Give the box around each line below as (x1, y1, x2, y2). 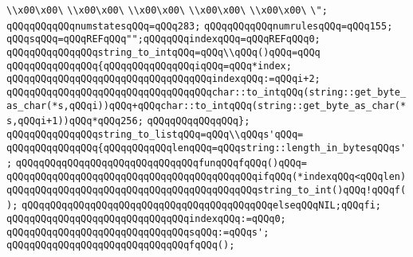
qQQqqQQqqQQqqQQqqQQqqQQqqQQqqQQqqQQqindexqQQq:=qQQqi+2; (6, 73, 321, 85)
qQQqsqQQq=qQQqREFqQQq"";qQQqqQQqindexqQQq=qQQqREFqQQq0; (6, 33, 321, 45)
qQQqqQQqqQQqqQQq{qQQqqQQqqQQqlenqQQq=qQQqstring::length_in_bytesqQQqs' (6, 142, 407, 154)
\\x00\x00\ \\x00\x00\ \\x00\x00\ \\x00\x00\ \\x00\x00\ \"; (6, 5, 328, 16)
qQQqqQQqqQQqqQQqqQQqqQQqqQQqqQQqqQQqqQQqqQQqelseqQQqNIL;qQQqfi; (22, 200, 382, 212)
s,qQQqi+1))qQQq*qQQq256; (6, 115, 144, 127)
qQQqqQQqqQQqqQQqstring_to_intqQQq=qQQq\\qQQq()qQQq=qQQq (6, 46, 321, 58)
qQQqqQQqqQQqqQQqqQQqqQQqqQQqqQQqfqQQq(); (6, 239, 235, 251)
